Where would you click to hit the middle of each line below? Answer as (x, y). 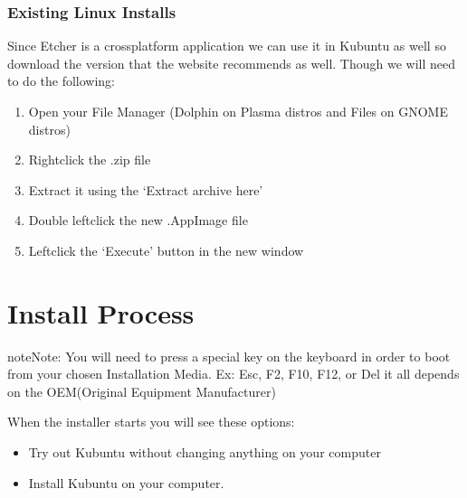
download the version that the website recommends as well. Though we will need (231, 63)
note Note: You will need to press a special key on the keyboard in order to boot (229, 356)
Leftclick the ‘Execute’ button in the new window (166, 250)
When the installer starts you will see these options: (151, 422)
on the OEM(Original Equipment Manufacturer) (142, 391)
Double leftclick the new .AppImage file (138, 220)
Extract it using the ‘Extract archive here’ (146, 189)
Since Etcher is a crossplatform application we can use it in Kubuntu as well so (227, 46)
